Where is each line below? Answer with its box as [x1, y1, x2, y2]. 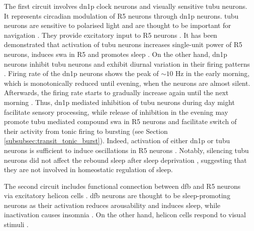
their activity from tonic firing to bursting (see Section [4, 126, 168, 136]
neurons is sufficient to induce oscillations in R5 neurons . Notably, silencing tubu [4, 145, 249, 155]
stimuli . [4, 219, 29, 230]
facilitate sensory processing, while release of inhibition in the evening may [4, 106, 229, 117]
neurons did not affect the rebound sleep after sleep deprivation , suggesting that [4, 154, 247, 165]
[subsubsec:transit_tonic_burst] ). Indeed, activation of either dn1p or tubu [4, 135, 230, 146]
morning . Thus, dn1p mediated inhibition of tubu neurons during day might [4, 97, 235, 107]
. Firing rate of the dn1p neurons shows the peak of [4, 68, 159, 78]
